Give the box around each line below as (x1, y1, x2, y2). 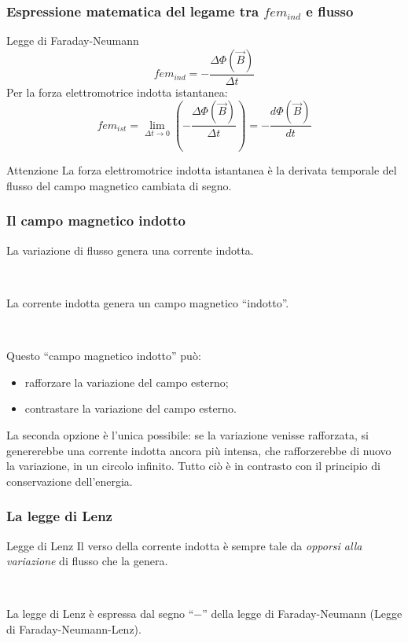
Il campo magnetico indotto (6, 211, 186, 230)
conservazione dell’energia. (6, 472, 133, 489)
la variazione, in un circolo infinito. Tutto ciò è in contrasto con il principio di (6, 457, 380, 474)
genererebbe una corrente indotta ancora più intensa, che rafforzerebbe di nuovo (6, 442, 391, 458)
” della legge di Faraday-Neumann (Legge (202, 605, 402, 622)
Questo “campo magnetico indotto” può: (6, 347, 201, 364)
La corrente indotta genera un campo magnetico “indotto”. (6, 294, 289, 310)
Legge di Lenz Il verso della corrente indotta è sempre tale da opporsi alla (6, 537, 362, 553)
